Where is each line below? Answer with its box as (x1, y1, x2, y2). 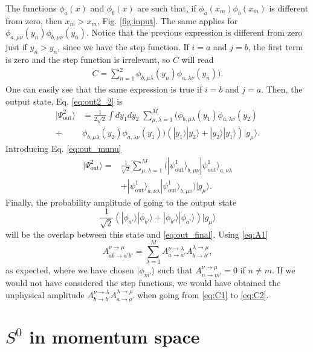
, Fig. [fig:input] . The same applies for (97, 14, 238, 27)
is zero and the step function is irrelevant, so (5, 53, 170, 65)
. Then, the (261, 82, 303, 95)
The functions (5, 2, 57, 14)
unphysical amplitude (5, 288, 85, 301)
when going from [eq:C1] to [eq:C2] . (137, 288, 269, 301)
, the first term (248, 41, 303, 53)
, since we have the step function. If (57, 41, 189, 53)
